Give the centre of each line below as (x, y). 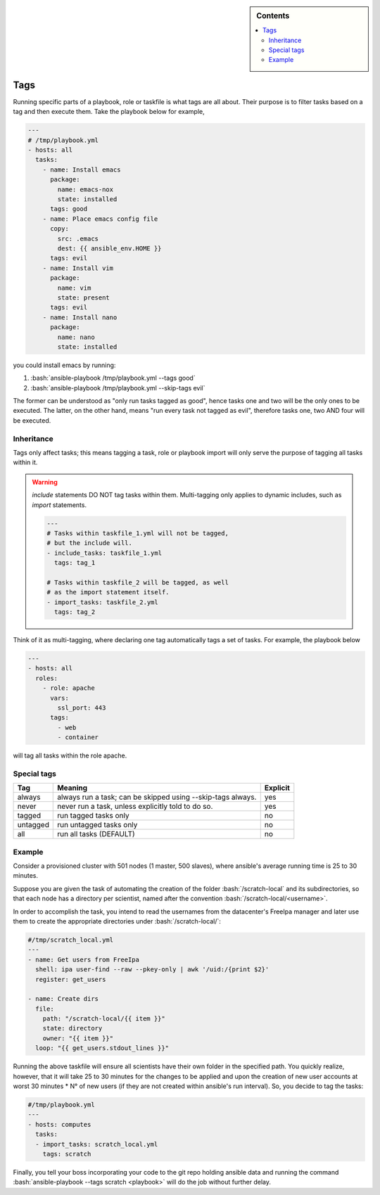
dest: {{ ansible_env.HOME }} (109, 248)
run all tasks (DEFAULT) (96, 834)
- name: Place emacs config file (100, 219)
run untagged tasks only (97, 825)
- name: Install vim (78, 268)
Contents (273, 16)
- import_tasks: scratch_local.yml (97, 1144)
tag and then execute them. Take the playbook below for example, (109, 112)
